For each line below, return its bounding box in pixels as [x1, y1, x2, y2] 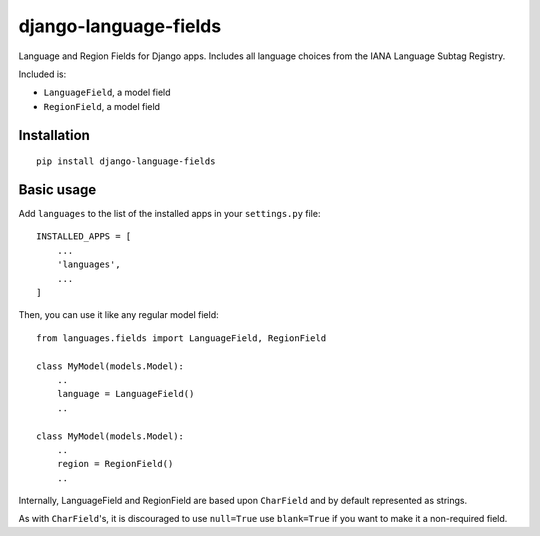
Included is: [18, 68, 67, 80]
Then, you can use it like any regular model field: [18, 309, 219, 321]
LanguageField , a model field [43, 86, 171, 99]
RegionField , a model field [43, 100, 160, 112]
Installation [18, 126, 90, 144]
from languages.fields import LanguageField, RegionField [36, 332, 327, 344]
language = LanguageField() [56, 388, 195, 400]
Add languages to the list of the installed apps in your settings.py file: [18, 208, 321, 220]
